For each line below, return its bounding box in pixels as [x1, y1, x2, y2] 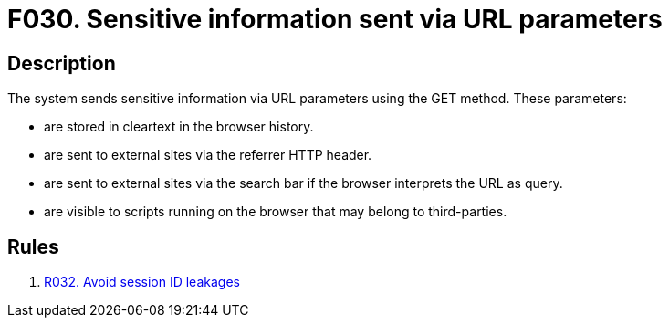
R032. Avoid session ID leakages [44, 274, 240, 290]
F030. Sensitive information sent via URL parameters [7, 4, 663, 35]
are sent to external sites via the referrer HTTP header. [44, 147, 372, 163]
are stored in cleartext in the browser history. [44, 119, 314, 135]
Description [7, 51, 116, 75]
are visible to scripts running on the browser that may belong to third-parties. [44, 204, 507, 220]
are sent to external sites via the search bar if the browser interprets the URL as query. [44, 175, 563, 192]
